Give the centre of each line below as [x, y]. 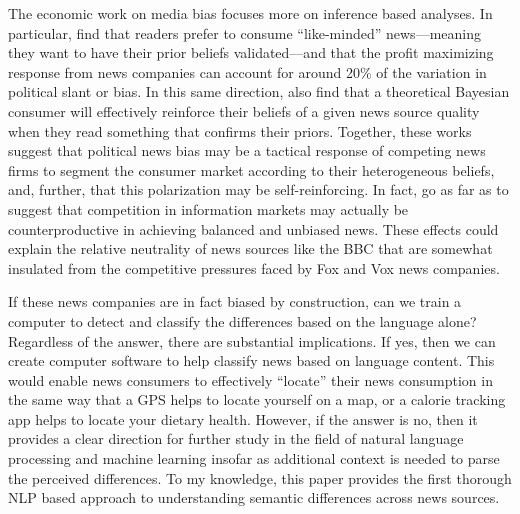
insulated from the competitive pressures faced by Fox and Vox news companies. [254, 267]
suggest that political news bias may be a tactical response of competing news [247, 150]
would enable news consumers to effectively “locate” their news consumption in [250, 379]
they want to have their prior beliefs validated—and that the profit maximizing [251, 52]
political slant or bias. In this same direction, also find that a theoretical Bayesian [259, 91]
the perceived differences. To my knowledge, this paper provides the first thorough [260, 477]
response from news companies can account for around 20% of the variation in [247, 71]
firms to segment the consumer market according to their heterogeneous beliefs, [251, 169]
